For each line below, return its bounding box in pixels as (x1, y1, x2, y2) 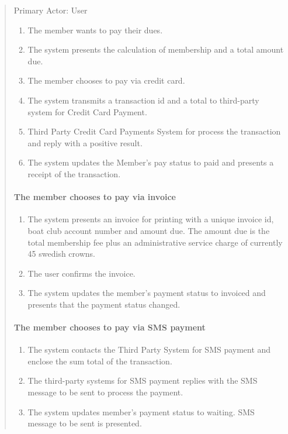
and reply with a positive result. (27, 136, 143, 149)
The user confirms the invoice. (27, 267, 136, 279)
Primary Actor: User (13, 4, 88, 16)
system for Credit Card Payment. (27, 105, 147, 118)
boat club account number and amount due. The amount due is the (27, 224, 270, 236)
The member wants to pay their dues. (27, 23, 163, 36)
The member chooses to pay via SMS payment (13, 321, 206, 333)
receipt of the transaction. (27, 167, 121, 180)
